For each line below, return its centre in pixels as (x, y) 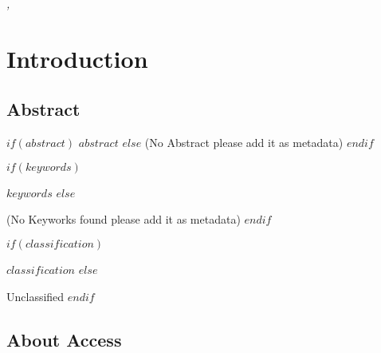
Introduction (77, 58)
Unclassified (35, 296)
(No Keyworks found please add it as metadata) (124, 219)
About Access (64, 339)
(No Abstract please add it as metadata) (244, 143)
